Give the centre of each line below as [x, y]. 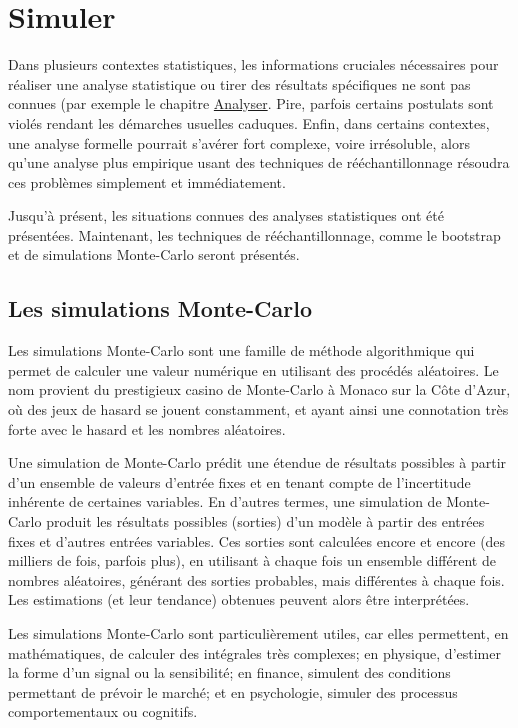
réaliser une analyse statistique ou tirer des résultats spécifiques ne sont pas [239, 83]
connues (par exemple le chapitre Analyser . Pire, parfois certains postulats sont [251, 103]
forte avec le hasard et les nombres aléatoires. [147, 428]
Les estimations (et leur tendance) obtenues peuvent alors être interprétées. [239, 599]
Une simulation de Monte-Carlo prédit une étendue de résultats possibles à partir [257, 462]
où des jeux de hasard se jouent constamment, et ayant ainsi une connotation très [258, 409]
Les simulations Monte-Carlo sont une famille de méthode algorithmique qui [241, 350]
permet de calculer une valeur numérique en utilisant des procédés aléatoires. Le [253, 369]
